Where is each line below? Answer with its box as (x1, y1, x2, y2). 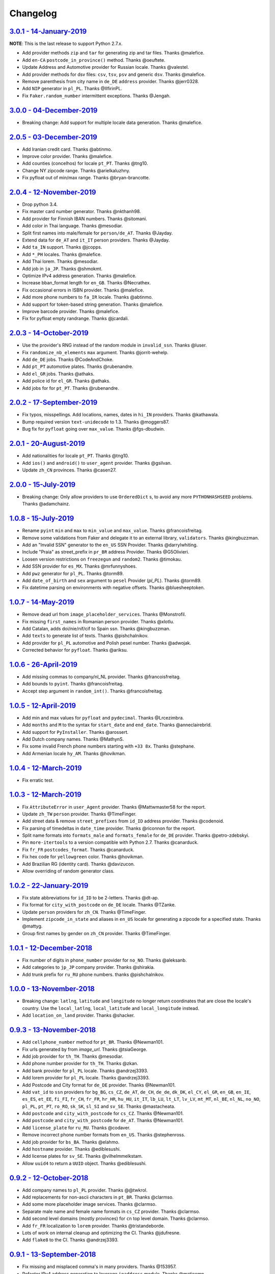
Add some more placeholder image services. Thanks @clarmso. (22, 1201, 157, 1207)
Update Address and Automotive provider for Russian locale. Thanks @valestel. (22, 64, 189, 70)
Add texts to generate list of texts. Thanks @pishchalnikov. (22, 632, 149, 639)
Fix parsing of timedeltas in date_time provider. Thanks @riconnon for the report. (22, 825, 196, 831)
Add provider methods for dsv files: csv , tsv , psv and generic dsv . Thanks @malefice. (22, 71, 206, 77)
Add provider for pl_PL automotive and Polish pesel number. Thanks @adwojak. (22, 640, 191, 646)
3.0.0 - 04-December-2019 (9, 106, 98, 115)
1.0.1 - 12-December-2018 (9, 943, 93, 952)
